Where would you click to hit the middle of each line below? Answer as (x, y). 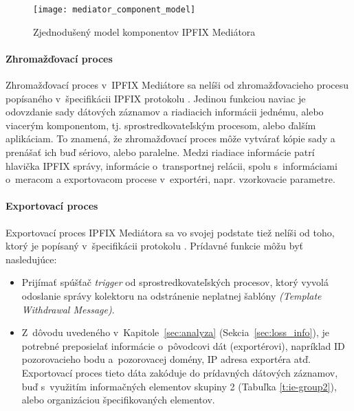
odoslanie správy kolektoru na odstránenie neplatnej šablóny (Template (172, 295)
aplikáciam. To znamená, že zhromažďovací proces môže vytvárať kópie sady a (170, 138)
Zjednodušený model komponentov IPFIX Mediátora (144, 31)
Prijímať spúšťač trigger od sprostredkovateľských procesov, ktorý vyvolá (175, 282)
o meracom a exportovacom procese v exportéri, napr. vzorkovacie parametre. (170, 179)
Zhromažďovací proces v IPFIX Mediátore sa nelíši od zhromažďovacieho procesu (177, 85)
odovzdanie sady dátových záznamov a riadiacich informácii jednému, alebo (165, 112)
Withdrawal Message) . (68, 309)
